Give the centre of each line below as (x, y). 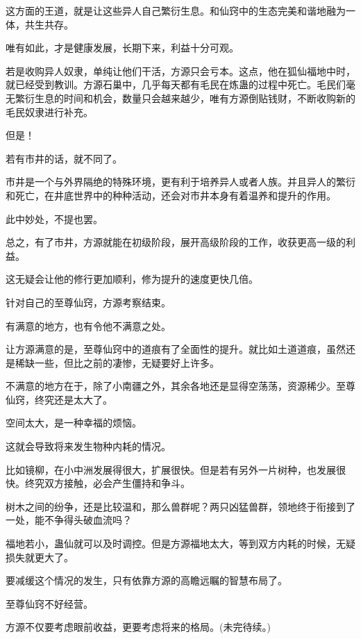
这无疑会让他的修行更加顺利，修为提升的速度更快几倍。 (132, 279)
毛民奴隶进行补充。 (49, 111)
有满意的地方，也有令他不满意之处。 (88, 325)
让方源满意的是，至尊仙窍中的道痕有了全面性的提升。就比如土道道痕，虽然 (176, 349)
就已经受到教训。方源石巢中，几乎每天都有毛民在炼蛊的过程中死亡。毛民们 (176, 84)
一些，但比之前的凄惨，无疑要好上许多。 (127, 362)
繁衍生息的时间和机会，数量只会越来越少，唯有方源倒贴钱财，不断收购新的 (185, 98)
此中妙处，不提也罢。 (54, 218)
